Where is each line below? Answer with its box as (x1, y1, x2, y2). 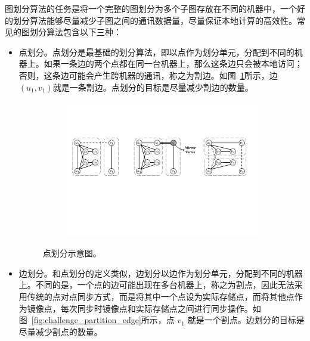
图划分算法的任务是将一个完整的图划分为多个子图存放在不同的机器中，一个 (5, 2, 297, 14)
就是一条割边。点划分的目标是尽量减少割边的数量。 (52, 80, 253, 93)
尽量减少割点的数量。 (18, 325, 103, 337)
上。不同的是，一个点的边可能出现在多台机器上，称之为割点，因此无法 (18, 278, 294, 291)
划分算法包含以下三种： (29, 26, 122, 38)
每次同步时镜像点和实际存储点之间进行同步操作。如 (60, 302, 261, 314)
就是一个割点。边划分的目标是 (187, 314, 305, 326)
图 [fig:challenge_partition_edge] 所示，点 (18, 314, 175, 326)
